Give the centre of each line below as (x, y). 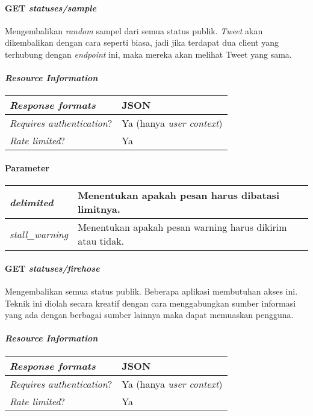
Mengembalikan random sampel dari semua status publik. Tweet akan (134, 30)
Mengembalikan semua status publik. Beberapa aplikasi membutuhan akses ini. (151, 291)
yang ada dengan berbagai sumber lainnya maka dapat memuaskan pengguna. (149, 315)
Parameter (27, 167)
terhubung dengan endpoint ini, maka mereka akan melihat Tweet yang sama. (148, 54)
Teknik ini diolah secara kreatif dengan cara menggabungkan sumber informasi (150, 303)
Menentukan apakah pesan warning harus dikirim (182, 227)
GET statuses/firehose (52, 268)
